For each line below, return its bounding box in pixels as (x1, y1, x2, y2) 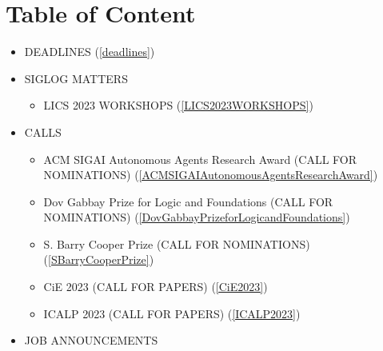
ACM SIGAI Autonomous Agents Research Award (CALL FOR (43, 150, 357, 167)
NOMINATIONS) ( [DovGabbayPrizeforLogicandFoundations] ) (43, 209, 350, 225)
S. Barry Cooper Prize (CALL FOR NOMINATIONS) (43, 235, 310, 252)
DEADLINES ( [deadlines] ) (24, 43, 155, 60)
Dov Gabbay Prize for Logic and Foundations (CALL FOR (43, 193, 333, 209)
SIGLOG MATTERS (24, 70, 128, 86)
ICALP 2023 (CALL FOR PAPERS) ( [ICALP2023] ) (43, 305, 301, 321)
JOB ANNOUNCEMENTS (24, 332, 158, 349)
